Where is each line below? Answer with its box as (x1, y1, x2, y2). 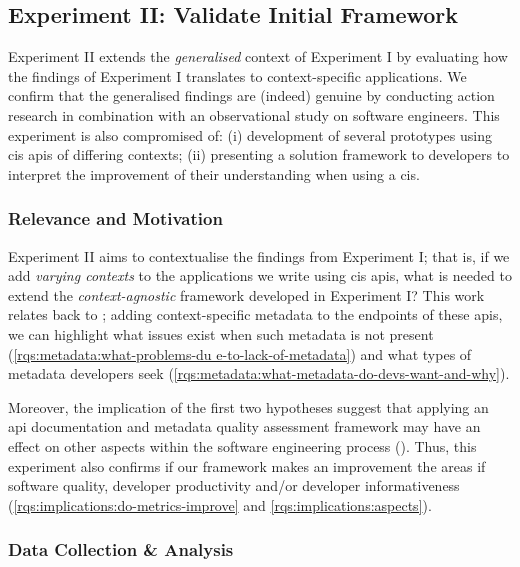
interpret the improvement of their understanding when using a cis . (8, 163, 420, 184)
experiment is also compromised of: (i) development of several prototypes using (8, 124, 492, 145)
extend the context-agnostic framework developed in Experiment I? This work (8, 284, 485, 305)
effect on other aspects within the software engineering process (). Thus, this (8, 435, 477, 456)
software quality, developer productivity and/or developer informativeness (8, 475, 460, 496)
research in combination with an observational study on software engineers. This (8, 104, 500, 125)
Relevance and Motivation (8, 206, 223, 231)
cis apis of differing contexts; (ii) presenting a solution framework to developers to (8, 144, 510, 165)
